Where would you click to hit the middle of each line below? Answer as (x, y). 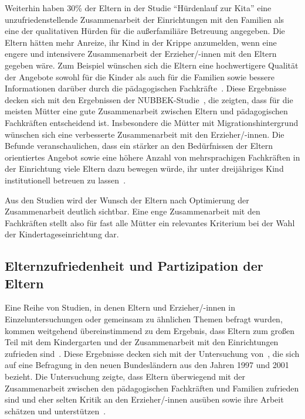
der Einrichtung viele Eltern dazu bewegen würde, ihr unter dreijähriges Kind (144, 168)
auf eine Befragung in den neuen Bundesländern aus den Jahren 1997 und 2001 (147, 365)
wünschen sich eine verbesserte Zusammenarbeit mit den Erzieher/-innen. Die (145, 134)
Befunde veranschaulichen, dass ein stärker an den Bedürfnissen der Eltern (139, 146)
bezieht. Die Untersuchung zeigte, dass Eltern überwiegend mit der (125, 377)
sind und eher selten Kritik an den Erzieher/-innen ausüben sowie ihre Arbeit (144, 399)
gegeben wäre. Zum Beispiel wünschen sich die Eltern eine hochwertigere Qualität (152, 65)
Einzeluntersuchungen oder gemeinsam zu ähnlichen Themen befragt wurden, (144, 319)
